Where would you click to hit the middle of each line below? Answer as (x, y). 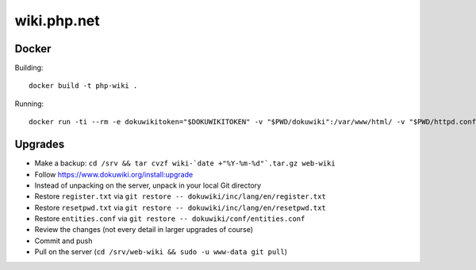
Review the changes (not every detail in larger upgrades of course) (144, 230)
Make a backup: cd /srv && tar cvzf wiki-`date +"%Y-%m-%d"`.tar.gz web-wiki (185, 163)
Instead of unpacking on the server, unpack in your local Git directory (148, 185)
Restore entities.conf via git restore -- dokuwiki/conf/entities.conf (170, 219)
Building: (29, 68)
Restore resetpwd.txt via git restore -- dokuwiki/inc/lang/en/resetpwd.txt (180, 207)
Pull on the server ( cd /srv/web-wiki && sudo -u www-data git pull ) (161, 252)
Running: (29, 104)
